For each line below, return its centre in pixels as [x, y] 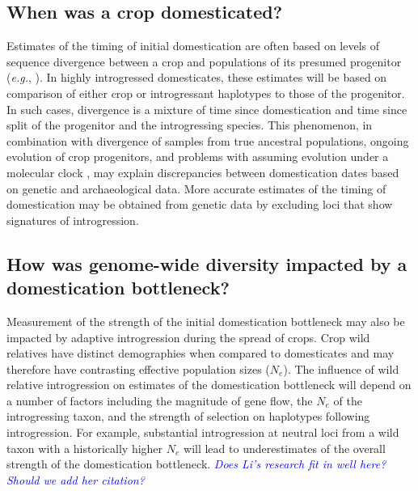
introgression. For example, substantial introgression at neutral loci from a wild [203, 432]
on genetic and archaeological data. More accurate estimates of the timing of [196, 188]
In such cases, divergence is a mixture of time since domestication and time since [207, 109]
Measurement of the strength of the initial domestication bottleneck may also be [206, 321]
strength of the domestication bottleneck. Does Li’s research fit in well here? [196, 464]
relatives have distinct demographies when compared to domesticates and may [201, 353]
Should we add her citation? [76, 479]
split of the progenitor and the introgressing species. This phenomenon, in [190, 125]
